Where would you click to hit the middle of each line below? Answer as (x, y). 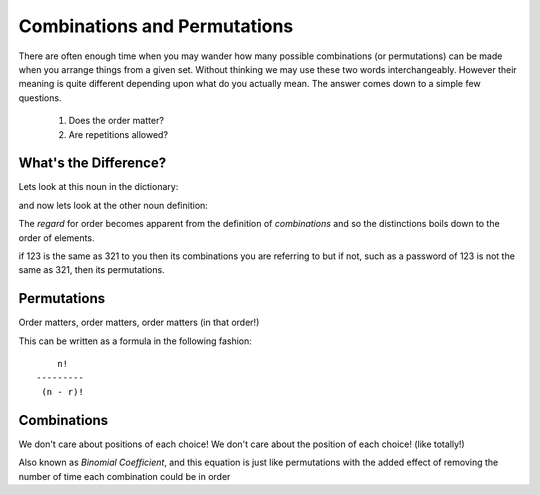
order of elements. (56, 237)
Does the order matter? (116, 121)
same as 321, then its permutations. (91, 270)
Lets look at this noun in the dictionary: (98, 187)
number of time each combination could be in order (124, 476)
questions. (40, 97)
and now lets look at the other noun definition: (113, 205)
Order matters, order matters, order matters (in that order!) (139, 322)
